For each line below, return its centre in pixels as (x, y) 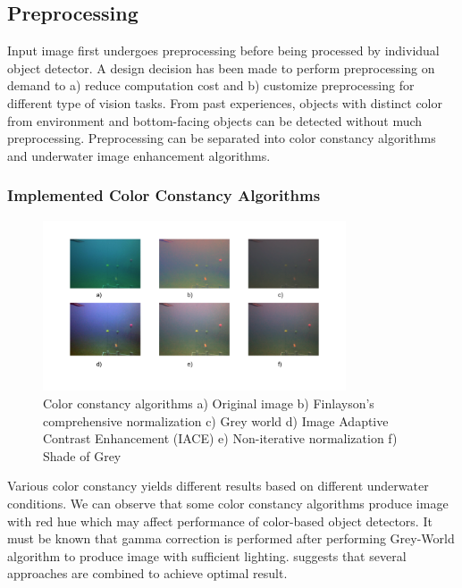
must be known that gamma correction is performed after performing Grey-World (231, 538)
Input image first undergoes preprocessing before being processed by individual (223, 50)
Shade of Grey (82, 455)
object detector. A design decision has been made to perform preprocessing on (221, 67)
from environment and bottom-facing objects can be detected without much (215, 120)
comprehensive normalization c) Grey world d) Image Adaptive (216, 420)
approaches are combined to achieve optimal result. (147, 573)
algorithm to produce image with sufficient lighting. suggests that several (207, 555)
